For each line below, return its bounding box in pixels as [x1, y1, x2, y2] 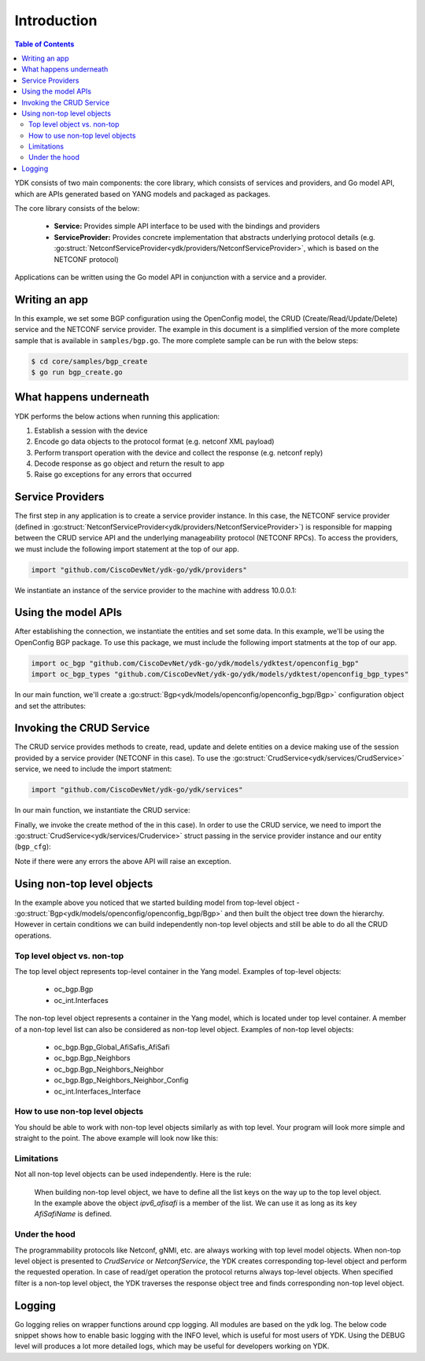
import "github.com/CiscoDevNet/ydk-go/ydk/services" [31, 785, 243, 795]
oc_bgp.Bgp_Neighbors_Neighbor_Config [54, 1075, 189, 1085]
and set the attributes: [14, 701, 87, 710]
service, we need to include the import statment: [14, 764, 172, 774]
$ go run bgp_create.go [31, 368, 124, 377]
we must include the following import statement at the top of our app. [14, 544, 239, 554]
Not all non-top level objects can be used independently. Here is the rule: [14, 1169, 252, 1179]
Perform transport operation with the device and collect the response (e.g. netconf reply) [34, 448, 323, 457]
